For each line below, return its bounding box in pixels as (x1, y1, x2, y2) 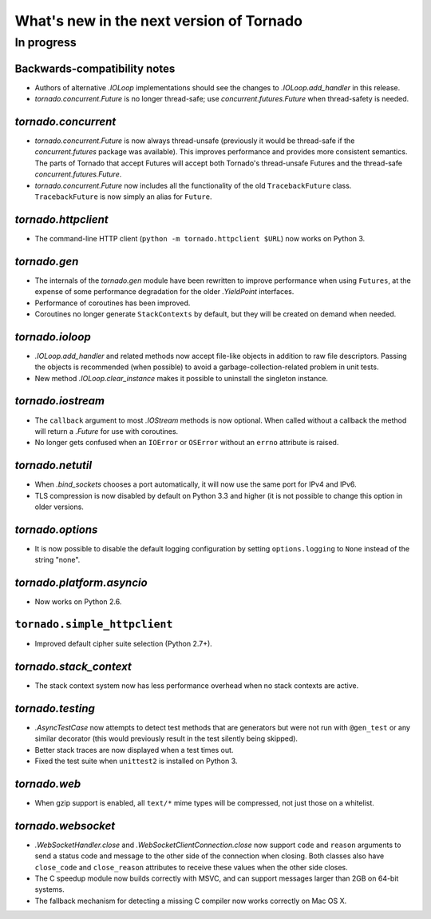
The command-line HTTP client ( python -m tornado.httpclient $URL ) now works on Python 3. (34, 233, 366, 243)
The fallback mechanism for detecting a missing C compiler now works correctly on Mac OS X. (34, 896, 347, 905)
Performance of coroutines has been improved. (34, 298, 191, 308)
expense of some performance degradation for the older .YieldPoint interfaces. (34, 287, 295, 296)
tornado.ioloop (14, 330, 91, 344)
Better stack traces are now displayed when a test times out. (34, 745, 234, 754)
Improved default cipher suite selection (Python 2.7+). (34, 639, 213, 649)
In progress (14, 35, 77, 50)
